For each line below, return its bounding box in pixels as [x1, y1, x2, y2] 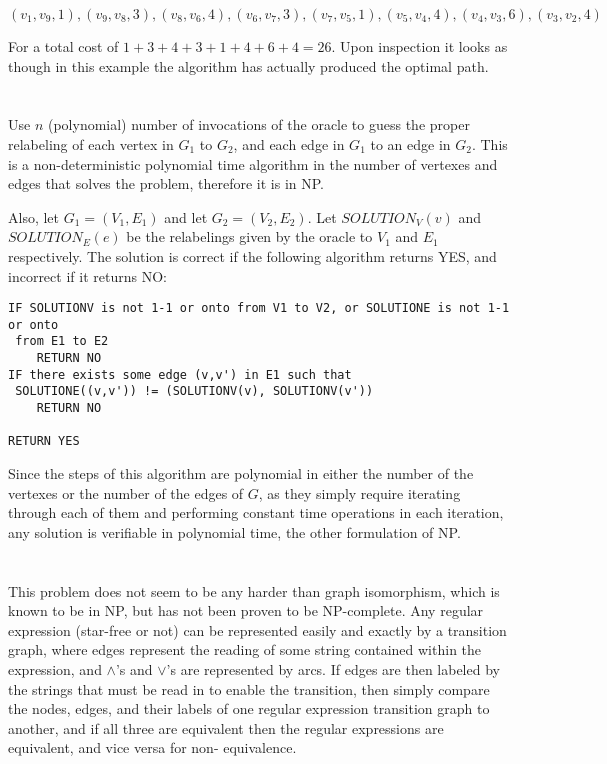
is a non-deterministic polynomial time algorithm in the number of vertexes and [8, 153, 498, 174]
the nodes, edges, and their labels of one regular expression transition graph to [8, 698, 490, 719]
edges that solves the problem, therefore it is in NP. [8, 173, 324, 194]
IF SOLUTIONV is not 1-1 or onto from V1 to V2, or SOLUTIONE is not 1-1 [8, 301, 510, 316]
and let [164, 206, 208, 227]
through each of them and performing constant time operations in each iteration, [8, 502, 504, 523]
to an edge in [370, 133, 451, 154]
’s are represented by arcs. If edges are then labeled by [166, 658, 500, 679]
